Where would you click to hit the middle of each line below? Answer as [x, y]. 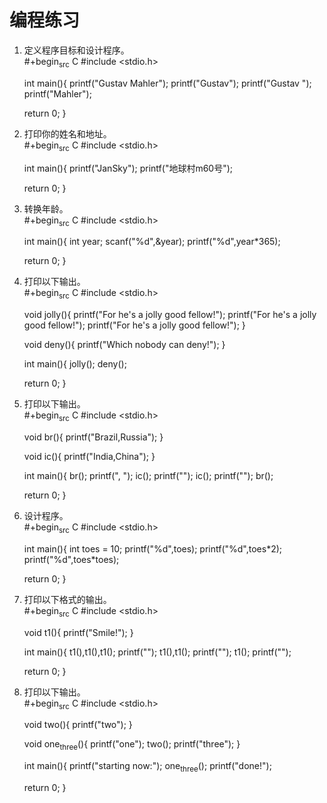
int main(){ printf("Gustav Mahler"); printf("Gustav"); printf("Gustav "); [167, 83]
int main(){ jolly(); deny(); [75, 364]
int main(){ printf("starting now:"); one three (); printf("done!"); [147, 767]
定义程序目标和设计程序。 [76, 50]
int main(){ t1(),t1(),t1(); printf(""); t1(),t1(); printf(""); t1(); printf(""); [157, 652]
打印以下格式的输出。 [67, 599]
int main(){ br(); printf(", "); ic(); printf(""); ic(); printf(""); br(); [148, 475]
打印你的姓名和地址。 [67, 133]
